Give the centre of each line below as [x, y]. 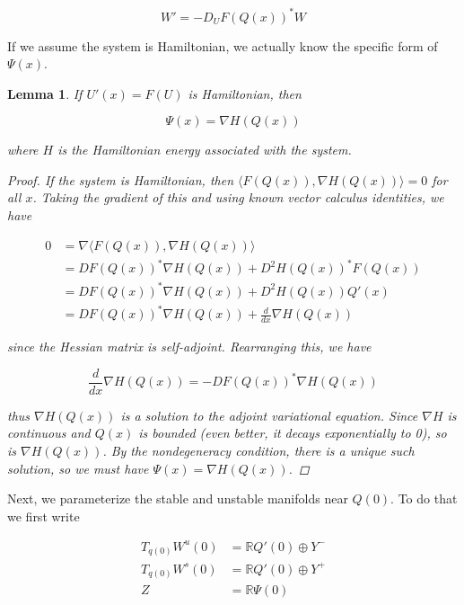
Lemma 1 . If [45, 93]
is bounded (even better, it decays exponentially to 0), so [293, 433]
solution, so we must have [78, 468]
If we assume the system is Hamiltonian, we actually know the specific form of [223, 45]
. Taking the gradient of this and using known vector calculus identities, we [238, 197]
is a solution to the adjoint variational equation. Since [269, 415]
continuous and [49, 433]
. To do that [424, 498]
